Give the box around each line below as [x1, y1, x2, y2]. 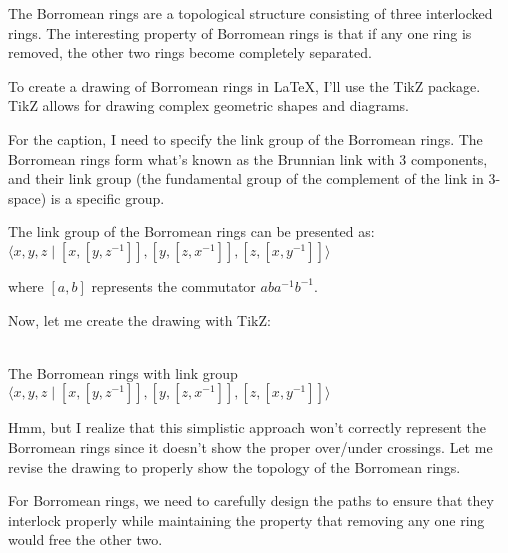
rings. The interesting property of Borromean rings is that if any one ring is [8, 22, 472, 43]
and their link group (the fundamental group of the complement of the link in [8, 168, 484, 189]
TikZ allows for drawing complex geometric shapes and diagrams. [8, 95, 410, 116]
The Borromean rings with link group [8, 362, 238, 383]
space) [8, 187, 47, 208]
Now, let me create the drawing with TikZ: [8, 309, 271, 330]
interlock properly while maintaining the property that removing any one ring [8, 509, 485, 530]
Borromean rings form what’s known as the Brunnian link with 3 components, [8, 148, 488, 169]
